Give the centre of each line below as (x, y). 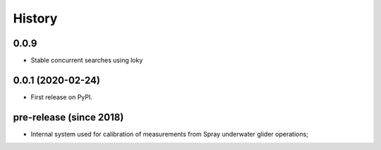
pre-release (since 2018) (68, 117)
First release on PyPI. (62, 97)
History (35, 18)
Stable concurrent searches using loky (87, 61)
